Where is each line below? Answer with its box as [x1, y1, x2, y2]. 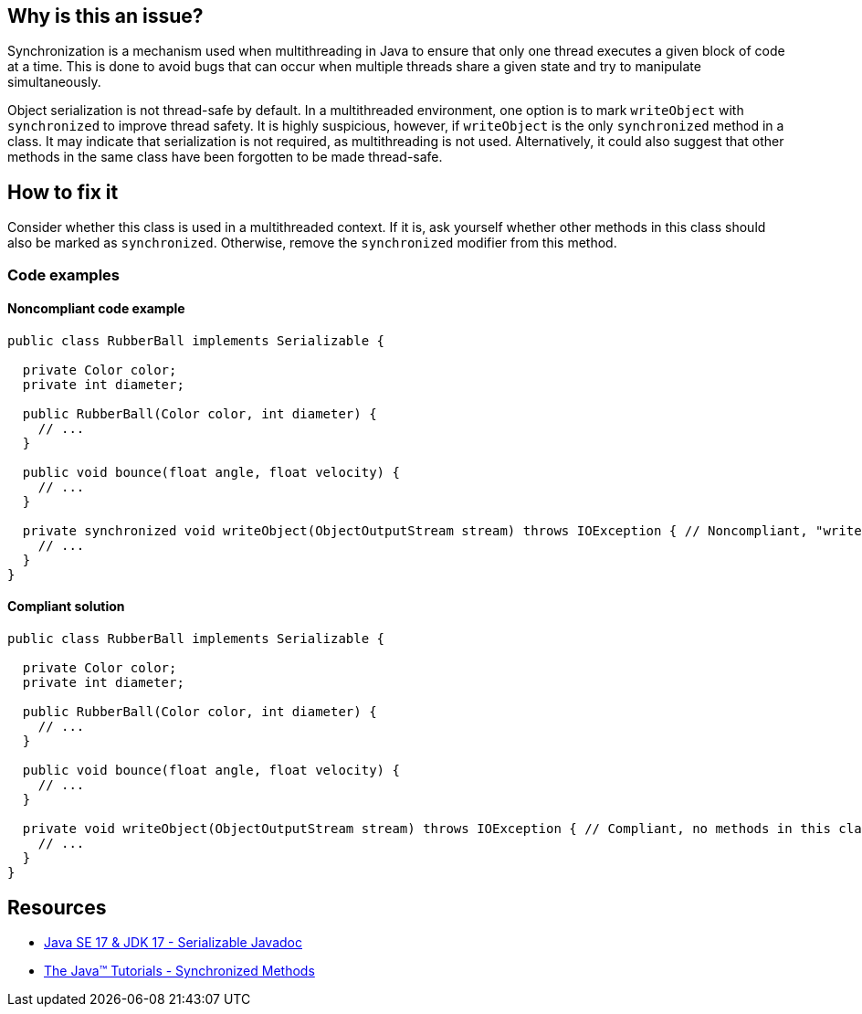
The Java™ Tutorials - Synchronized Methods [44, 962, 315, 978]
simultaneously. [7, 74, 101, 90]
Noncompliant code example [7, 301, 185, 317]
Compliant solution [7, 598, 125, 615]
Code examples [7, 265, 121, 284]
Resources [7, 895, 107, 919]
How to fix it [7, 180, 119, 204]
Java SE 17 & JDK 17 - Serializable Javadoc [44, 934, 302, 950]
